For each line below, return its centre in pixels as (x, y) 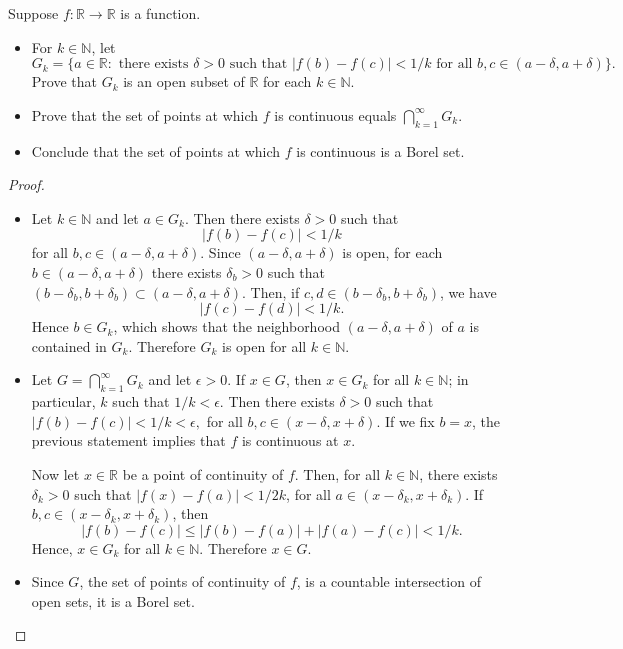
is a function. (160, 13)
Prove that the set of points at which (145, 114)
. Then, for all (337, 473)
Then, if (275, 291)
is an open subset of (184, 81)
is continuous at (290, 440)
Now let (55, 473)
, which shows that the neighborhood (226, 326)
